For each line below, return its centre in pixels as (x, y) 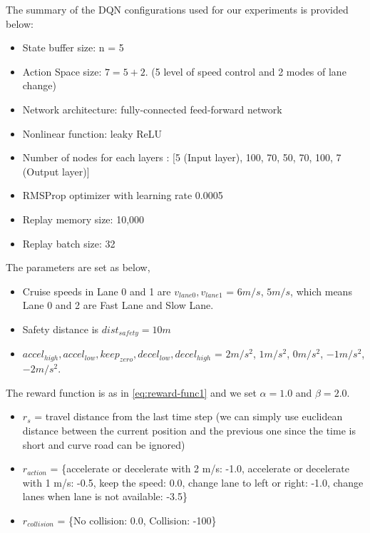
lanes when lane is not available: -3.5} (105, 496)
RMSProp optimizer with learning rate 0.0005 (123, 195)
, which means (321, 291)
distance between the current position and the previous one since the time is (189, 430)
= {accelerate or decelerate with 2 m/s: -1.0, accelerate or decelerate (200, 468)
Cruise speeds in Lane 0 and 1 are (97, 291)
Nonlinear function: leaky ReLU (92, 133)
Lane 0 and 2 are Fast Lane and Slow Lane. (118, 305)
